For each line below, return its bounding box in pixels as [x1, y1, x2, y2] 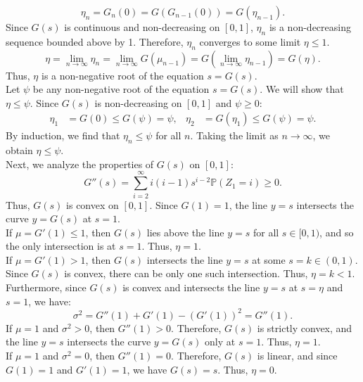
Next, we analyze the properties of [6, 156, 154, 171]
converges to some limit [199, 34, 301, 49]
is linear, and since [257, 348, 338, 362]
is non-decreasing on [94, 95, 182, 110]
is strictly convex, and [257, 320, 352, 335]
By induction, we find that [6, 128, 120, 143]
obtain [6, 143, 33, 158]
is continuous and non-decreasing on [64, 20, 220, 34]
